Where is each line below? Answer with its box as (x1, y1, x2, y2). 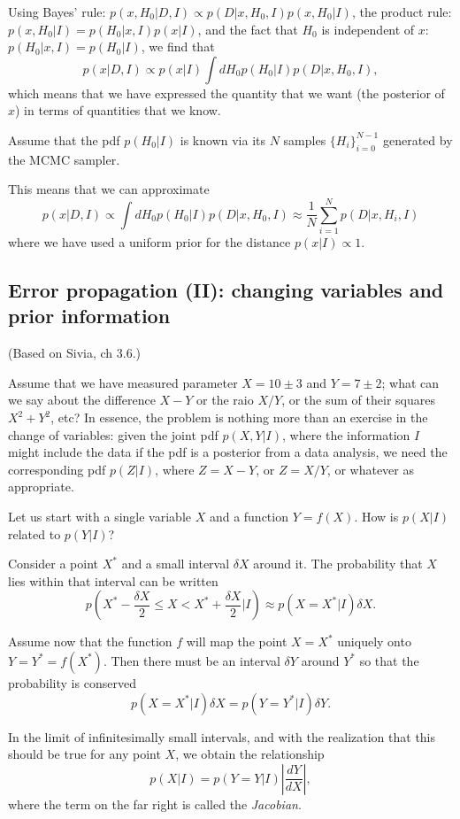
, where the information (281, 425, 410, 444)
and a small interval (121, 554, 230, 573)
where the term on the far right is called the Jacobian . (8, 794, 302, 813)
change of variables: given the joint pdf (8, 425, 218, 444)
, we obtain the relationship (175, 745, 325, 763)
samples (283, 130, 326, 149)
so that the (359, 651, 419, 669)
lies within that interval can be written (8, 571, 218, 590)
